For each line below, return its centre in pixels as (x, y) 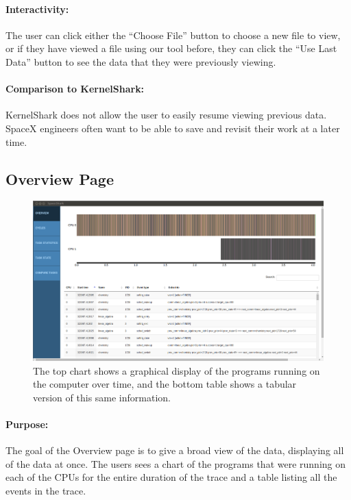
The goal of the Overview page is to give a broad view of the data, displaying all (175, 450)
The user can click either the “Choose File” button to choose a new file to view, (173, 35)
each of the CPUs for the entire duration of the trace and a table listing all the (171, 477)
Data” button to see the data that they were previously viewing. (141, 61)
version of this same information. (102, 397)
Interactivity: (37, 9)
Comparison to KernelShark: (75, 89)
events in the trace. (46, 491)
